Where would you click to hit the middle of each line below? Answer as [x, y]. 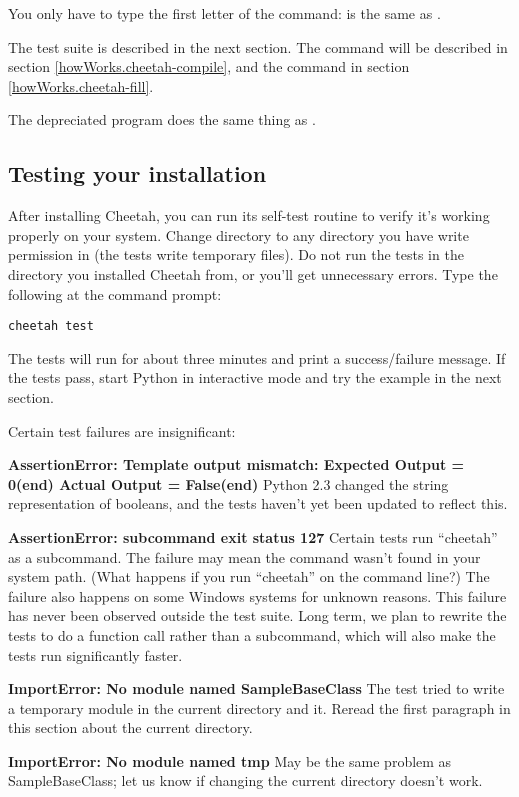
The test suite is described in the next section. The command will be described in [258, 46]
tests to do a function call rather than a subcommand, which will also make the [252, 634]
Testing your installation [137, 173]
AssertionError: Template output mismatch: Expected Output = [236, 464]
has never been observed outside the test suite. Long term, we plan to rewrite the [257, 615]
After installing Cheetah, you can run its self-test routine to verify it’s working [249, 215]
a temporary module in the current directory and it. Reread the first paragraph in [259, 707]
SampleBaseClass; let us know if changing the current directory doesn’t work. [245, 780]
